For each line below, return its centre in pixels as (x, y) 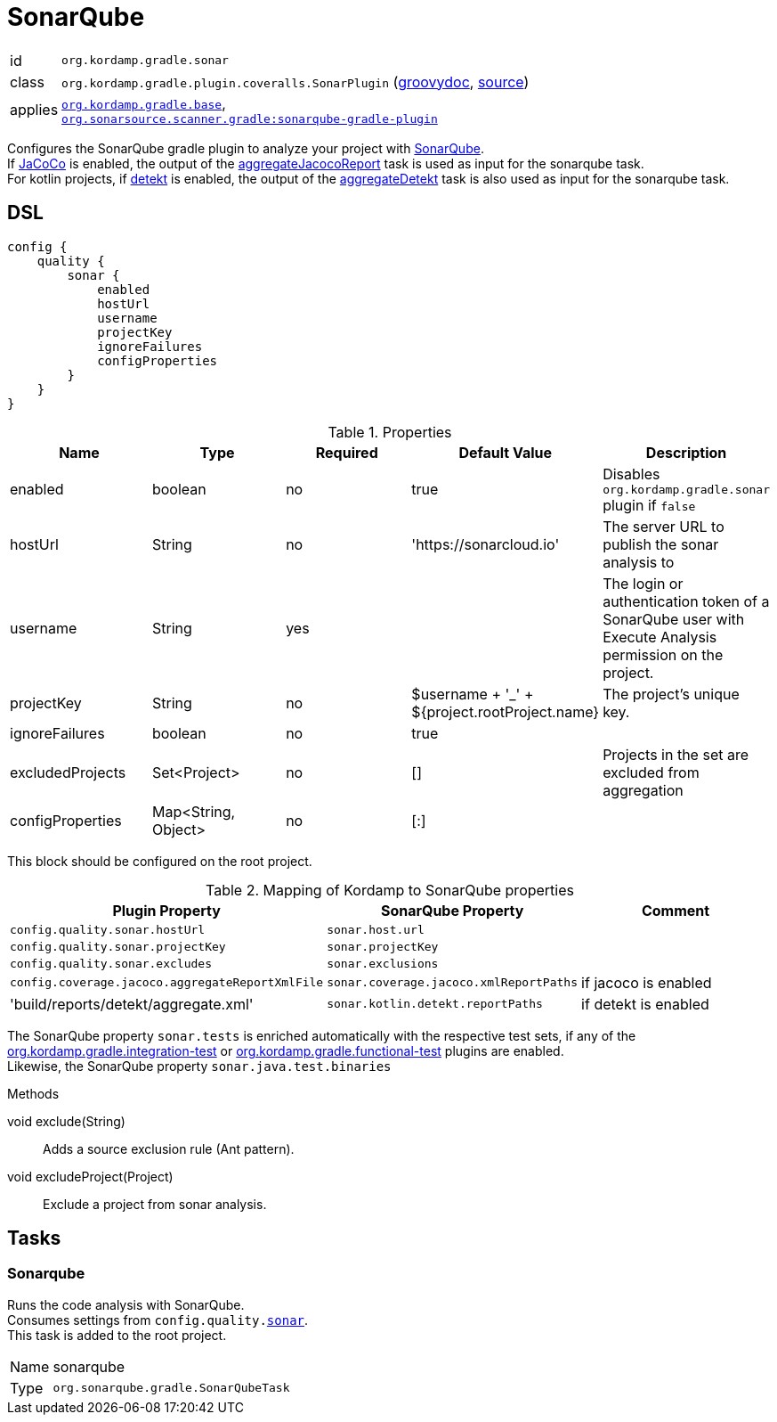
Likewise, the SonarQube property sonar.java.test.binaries (199, 1066)
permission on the (663, 654)
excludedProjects (68, 772)
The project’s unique (671, 694)
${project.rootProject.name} (506, 711)
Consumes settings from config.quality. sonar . (158, 1320)
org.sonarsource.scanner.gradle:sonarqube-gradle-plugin (250, 118)
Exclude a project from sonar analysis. (155, 1204)
